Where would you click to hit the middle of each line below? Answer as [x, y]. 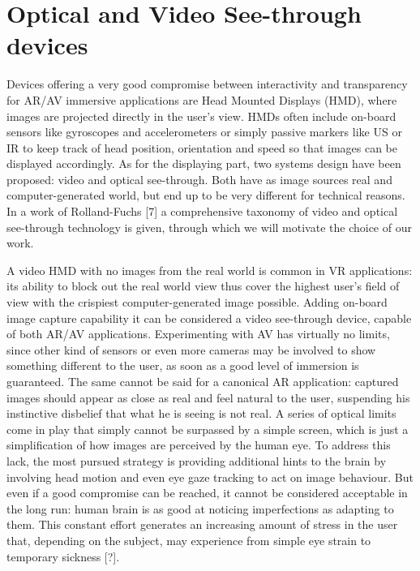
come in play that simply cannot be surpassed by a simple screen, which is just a [208, 429]
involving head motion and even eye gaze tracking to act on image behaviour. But [210, 477]
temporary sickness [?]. [63, 556]
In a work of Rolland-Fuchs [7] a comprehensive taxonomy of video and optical [202, 211]
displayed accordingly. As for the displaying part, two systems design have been [204, 163]
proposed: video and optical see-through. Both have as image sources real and [199, 179]
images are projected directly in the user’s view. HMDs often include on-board [201, 116]
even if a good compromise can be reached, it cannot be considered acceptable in [207, 493]
